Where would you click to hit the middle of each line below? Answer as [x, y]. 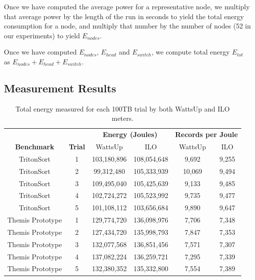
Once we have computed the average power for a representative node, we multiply [127, 6]
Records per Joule [206, 134]
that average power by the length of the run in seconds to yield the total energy [124, 16]
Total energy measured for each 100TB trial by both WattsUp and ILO [123, 108]
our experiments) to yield [42, 35]
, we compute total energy [191, 52]
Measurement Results [60, 88]
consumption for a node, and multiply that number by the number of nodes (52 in [127, 26]
